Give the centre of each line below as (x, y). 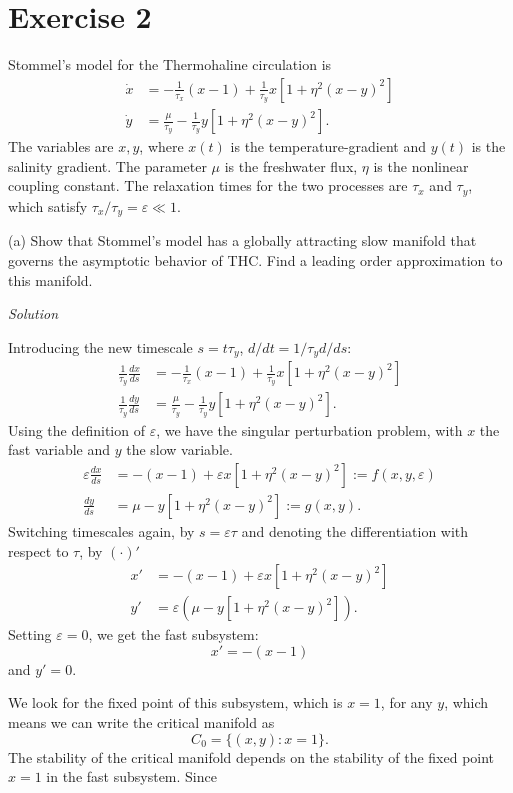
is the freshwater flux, (291, 165)
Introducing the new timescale (100, 346)
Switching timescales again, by (101, 530)
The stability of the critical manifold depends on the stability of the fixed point (251, 756)
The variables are (61, 146)
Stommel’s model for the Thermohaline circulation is (170, 64)
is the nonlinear (421, 165)
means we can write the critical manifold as (141, 721)
